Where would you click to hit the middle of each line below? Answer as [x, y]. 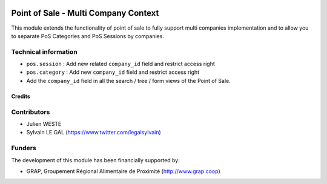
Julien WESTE [44, 123]
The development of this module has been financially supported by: [95, 160]
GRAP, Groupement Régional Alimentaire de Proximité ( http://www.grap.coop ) [123, 171]
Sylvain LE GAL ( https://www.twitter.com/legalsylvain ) [94, 133]
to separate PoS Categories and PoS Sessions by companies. [88, 36]
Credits [21, 96]
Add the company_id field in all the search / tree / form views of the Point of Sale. [129, 80]
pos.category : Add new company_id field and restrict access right [113, 72]
